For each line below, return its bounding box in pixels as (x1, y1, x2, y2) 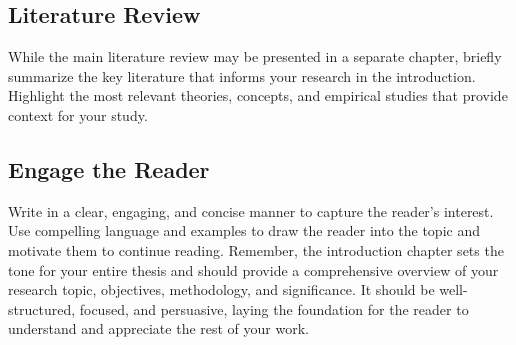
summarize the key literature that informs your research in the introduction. (8, 65, 476, 86)
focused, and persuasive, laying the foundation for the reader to (79, 298, 469, 319)
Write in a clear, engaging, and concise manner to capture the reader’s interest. (8, 200, 494, 221)
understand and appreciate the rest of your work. (8, 318, 309, 339)
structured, (8, 298, 76, 319)
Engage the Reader (8, 153, 210, 184)
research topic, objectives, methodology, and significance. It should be (8, 279, 435, 300)
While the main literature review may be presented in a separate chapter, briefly (8, 46, 502, 67)
